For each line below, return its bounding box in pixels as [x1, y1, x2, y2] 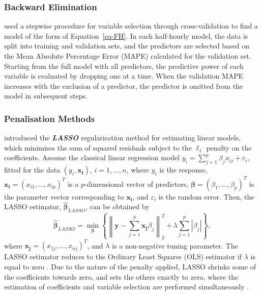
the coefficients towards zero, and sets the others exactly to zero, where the [4, 271, 239, 282]
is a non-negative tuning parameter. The [112, 240, 238, 251]
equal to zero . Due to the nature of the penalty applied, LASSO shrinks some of [4, 261, 256, 272]
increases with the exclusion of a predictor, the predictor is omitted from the [4, 80, 243, 91]
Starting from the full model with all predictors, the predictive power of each [4, 60, 244, 71]
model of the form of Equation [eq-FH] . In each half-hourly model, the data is [4, 30, 248, 41]
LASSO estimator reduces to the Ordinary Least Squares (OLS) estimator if [4, 251, 242, 262]
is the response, [159, 164, 208, 175]
